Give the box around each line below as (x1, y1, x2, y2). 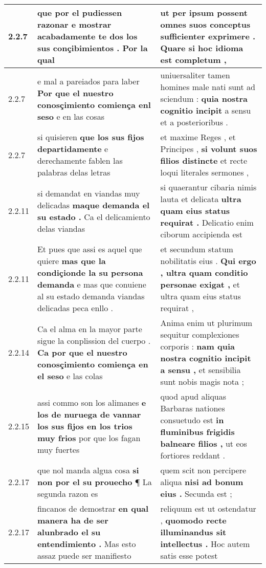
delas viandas (37, 222, 85, 234)
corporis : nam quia (160, 340, 235, 352)
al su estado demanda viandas (37, 290, 145, 302)
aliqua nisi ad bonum (160, 476, 243, 488)
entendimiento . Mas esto (37, 538, 136, 550)
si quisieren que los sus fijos (37, 131, 144, 143)
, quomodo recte (160, 514, 227, 526)
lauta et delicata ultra (160, 193, 241, 205)
